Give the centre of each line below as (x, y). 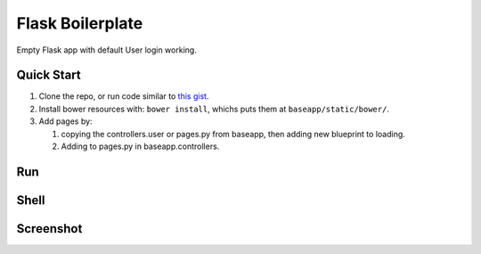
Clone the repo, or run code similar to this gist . (124, 96)
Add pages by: (65, 121)
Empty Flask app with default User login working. (107, 50)
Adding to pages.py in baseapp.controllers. (140, 146)
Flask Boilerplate (80, 23)
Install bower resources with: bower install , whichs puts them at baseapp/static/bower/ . (214, 109)
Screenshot (49, 229)
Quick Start (49, 75)
